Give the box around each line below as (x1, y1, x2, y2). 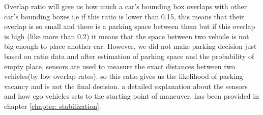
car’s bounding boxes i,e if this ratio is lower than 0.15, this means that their (4, 11, 244, 21)
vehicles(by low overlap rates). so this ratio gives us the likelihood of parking (4, 71, 243, 81)
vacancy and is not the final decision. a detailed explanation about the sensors (4, 80, 248, 91)
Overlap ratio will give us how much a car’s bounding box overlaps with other (4, 1, 247, 11)
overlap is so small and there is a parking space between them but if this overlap (4, 21, 255, 32)
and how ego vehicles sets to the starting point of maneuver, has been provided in (4, 91, 259, 101)
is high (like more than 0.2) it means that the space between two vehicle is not (4, 31, 249, 41)
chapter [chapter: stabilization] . (4, 100, 101, 111)
